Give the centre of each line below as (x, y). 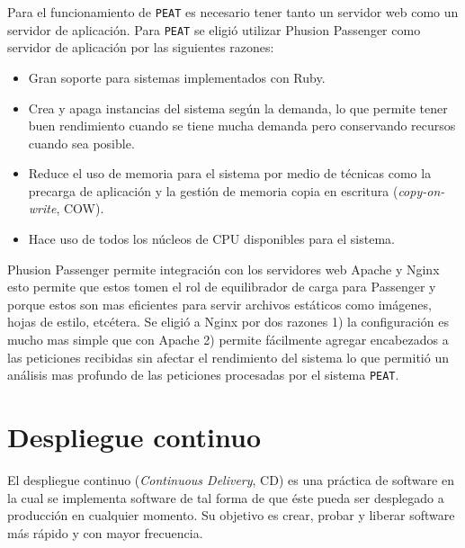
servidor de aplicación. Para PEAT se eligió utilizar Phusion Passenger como (214, 29)
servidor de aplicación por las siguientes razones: (141, 47)
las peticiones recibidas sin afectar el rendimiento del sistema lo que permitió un (228, 357)
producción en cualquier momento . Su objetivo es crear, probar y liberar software (231, 515)
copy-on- (421, 190)
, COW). (80, 208)
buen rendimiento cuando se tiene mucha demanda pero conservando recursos (242, 126)
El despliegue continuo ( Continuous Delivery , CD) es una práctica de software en (231, 480)
